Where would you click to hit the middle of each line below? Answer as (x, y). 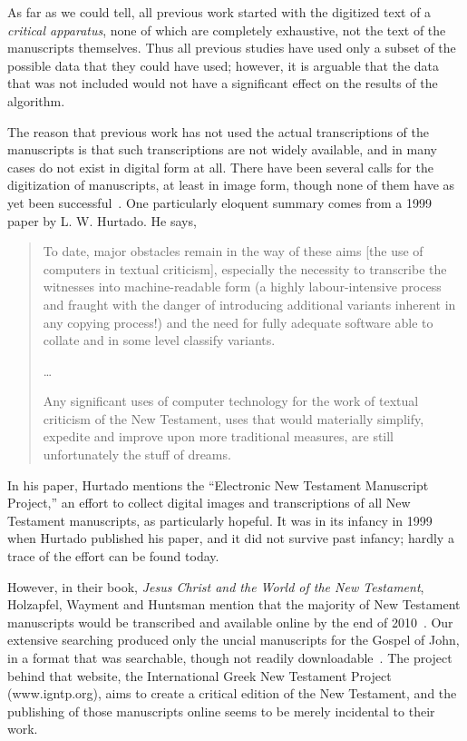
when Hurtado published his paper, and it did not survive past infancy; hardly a (231, 538)
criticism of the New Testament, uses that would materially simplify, (233, 418)
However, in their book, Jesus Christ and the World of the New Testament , (216, 586)
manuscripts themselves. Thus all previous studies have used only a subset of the (232, 48)
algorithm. (36, 100)
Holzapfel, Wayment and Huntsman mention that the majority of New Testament (234, 604)
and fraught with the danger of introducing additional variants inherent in (249, 304)
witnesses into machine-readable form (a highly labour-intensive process (242, 287)
